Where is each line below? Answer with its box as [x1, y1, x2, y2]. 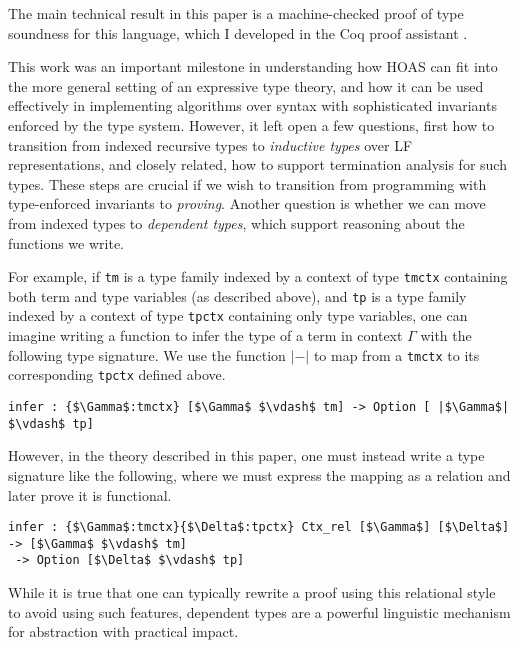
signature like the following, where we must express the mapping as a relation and [8, 464, 511, 485]
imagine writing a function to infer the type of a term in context [8, 325, 403, 346]
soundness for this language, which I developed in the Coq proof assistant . [8, 22, 468, 43]
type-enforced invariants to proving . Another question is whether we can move [8, 193, 486, 214]
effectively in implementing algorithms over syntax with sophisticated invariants [8, 95, 497, 116]
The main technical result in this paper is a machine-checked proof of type [8, 3, 464, 23]
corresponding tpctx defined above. [8, 364, 226, 385]
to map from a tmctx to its [313, 344, 480, 365]
